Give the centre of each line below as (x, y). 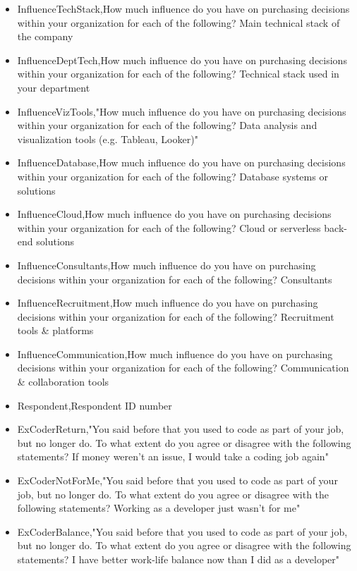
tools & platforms (55, 330)
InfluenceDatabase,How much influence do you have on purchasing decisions (181, 162)
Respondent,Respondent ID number (95, 405)
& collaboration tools (63, 382)
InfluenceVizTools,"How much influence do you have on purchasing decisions (182, 111)
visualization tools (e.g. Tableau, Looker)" (108, 139)
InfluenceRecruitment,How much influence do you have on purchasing (168, 303)
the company (45, 36)
